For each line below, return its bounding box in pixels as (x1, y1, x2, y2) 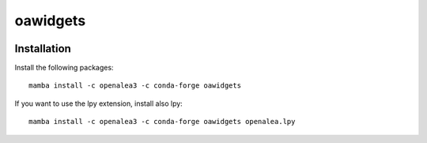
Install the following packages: (14, 63, 114, 73)
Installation (14, 42, 71, 55)
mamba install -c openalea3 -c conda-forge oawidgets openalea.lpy (28, 117, 296, 126)
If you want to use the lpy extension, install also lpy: (14, 99, 183, 108)
